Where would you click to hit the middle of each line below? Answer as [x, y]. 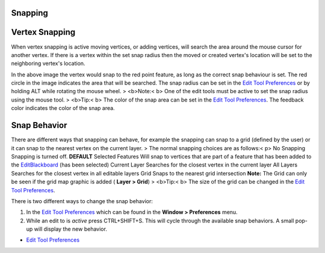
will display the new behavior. [71, 229]
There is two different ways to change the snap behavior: [82, 201]
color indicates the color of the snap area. [63, 108]
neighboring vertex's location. [48, 64]
